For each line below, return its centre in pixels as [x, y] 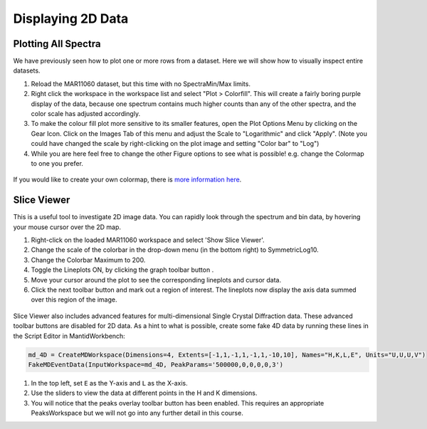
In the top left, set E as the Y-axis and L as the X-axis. [109, 383]
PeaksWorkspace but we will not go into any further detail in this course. [137, 413]
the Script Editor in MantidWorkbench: [69, 336]
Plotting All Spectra [57, 44]
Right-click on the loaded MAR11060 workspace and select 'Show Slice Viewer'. [148, 240]
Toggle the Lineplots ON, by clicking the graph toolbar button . [122, 270]
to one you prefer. [57, 163]
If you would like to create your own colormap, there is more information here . [127, 180]
